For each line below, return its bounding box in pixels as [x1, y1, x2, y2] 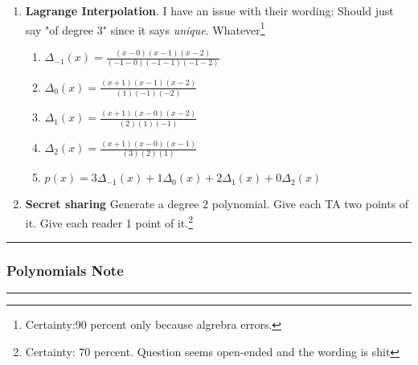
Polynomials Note [6, 260, 124, 281]
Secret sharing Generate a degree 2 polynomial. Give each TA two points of [25, 195, 409, 212]
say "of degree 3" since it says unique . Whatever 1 [25, 18, 265, 38]
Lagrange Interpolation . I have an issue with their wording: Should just [25, 2, 394, 18]
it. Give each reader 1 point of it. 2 [25, 211, 194, 231]
